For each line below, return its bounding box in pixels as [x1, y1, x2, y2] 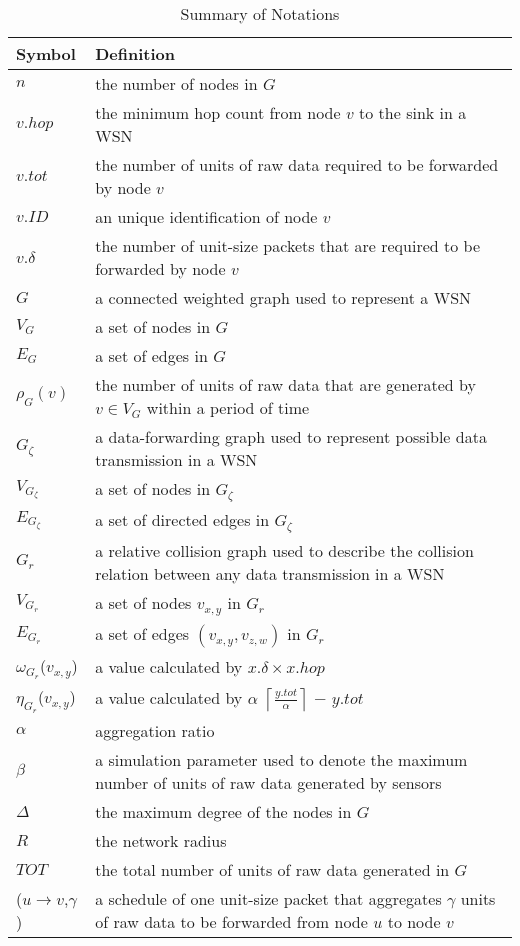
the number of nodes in [95, 72, 258, 95]
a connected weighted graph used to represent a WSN [95, 286, 472, 309]
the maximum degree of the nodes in [95, 799, 352, 823]
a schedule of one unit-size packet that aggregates [95, 886, 442, 910]
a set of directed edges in [95, 507, 270, 531]
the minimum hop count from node [95, 101, 341, 124]
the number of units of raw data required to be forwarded [95, 153, 499, 176]
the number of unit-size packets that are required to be [95, 234, 480, 257]
